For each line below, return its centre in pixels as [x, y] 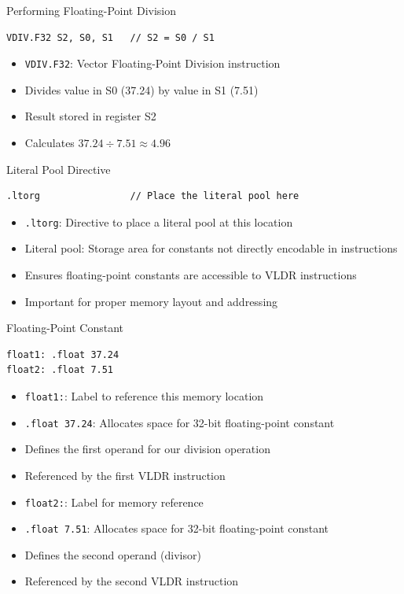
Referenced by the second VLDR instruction [132, 581]
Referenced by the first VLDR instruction [125, 475]
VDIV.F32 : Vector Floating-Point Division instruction [152, 63]
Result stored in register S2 [90, 116]
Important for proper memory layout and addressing [151, 301]
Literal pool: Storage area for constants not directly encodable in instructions [211, 248]
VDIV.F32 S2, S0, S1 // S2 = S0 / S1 [110, 37]
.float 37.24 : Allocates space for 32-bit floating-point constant [180, 422]
